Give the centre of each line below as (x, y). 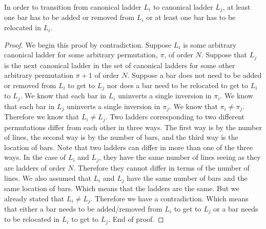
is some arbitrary (210, 44)
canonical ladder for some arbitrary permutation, (81, 55)
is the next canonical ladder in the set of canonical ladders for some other (120, 65)
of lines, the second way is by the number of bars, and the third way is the (121, 137)
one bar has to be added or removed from (69, 17)
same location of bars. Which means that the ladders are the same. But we (122, 188)
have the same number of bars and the (187, 178)
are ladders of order (35, 167)
